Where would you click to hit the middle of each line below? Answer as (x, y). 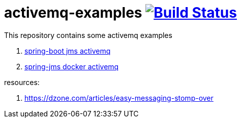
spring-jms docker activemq (72, 66)
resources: (22, 82)
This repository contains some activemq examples (88, 35)
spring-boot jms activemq (68, 51)
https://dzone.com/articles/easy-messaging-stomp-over (119, 98)
